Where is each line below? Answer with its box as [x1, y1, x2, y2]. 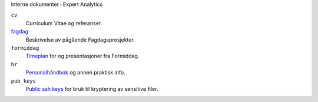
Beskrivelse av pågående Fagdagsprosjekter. [25, 36, 135, 43]
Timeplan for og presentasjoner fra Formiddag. [25, 53, 140, 60]
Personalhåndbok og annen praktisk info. [25, 69, 126, 76]
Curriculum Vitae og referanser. [25, 19, 102, 26]
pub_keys [11, 77, 37, 84]
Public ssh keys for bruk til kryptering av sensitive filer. [25, 85, 158, 92]
